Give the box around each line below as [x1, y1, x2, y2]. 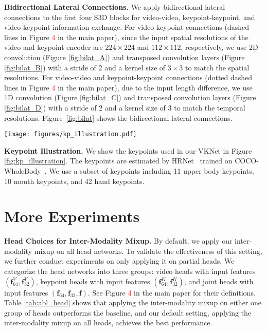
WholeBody [4, 165, 41, 176]
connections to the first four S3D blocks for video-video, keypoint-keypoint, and [4, 11, 255, 22]
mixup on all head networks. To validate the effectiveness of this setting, [34, 245, 262, 256]
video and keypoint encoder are [4, 42, 103, 52]
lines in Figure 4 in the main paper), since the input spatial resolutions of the [4, 31, 249, 42]
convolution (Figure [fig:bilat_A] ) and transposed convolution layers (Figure [4, 51, 245, 62]
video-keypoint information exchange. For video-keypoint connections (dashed [4, 22, 250, 32]
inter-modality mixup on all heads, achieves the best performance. [4, 317, 212, 328]
